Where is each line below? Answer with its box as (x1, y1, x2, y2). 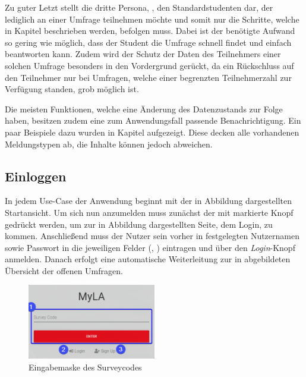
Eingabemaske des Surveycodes (29, 360, 142, 373)
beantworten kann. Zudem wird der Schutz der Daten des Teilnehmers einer (5, 48, 281, 60)
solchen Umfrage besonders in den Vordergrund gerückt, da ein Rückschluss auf (5, 59, 294, 71)
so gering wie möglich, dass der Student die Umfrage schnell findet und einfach (5, 36, 292, 48)
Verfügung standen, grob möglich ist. (5, 83, 139, 95)
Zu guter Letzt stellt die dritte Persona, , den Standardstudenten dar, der (5, 1, 273, 13)
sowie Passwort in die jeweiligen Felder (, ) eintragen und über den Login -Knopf (5, 241, 295, 253)
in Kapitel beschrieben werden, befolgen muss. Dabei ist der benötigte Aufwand (5, 24, 295, 37)
